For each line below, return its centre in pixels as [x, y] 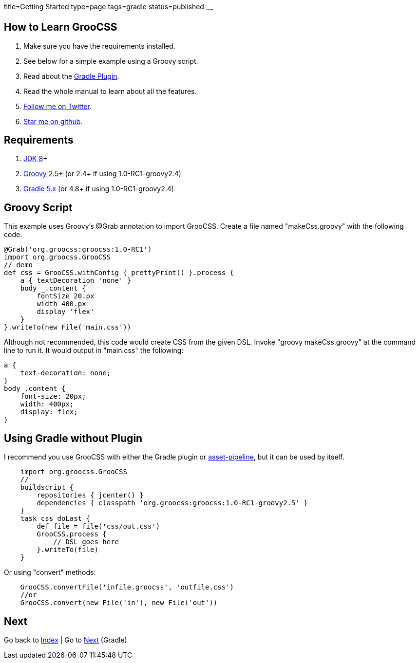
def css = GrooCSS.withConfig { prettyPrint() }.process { [119, 273]
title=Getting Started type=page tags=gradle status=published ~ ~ [109, 8]
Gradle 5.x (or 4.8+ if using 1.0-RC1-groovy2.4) [99, 189]
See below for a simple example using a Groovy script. [111, 61]
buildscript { [47, 488]
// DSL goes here [86, 542]
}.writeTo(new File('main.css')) [68, 327]
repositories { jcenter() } [90, 495]
